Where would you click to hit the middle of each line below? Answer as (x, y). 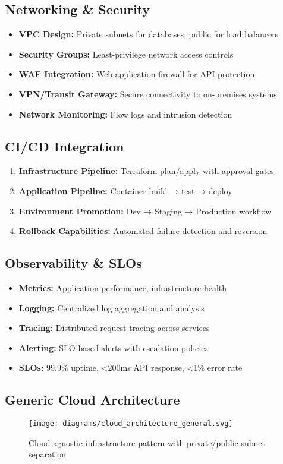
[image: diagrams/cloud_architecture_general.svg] (131, 424)
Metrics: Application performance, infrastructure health (123, 287)
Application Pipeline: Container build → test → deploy (125, 190)
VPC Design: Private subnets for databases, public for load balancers (149, 34)
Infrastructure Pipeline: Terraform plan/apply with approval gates (146, 171)
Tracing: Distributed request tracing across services (114, 328)
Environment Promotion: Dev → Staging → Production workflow (145, 211)
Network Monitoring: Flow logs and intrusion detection (125, 114)
